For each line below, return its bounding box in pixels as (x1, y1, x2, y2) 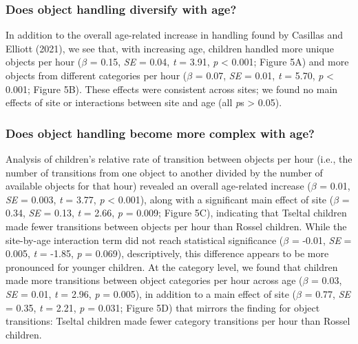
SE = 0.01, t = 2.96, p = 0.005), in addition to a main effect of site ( (6, 286, 297, 301)
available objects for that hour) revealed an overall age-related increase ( (6, 179, 311, 193)
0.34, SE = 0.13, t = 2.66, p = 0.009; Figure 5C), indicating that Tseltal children (6, 205, 347, 220)
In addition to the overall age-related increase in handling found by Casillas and (6, 28, 343, 42)
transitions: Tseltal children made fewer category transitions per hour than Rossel (6, 314, 350, 328)
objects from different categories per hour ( (6, 68, 187, 82)
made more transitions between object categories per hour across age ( (6, 273, 303, 287)
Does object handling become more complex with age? (6, 124, 315, 141)
